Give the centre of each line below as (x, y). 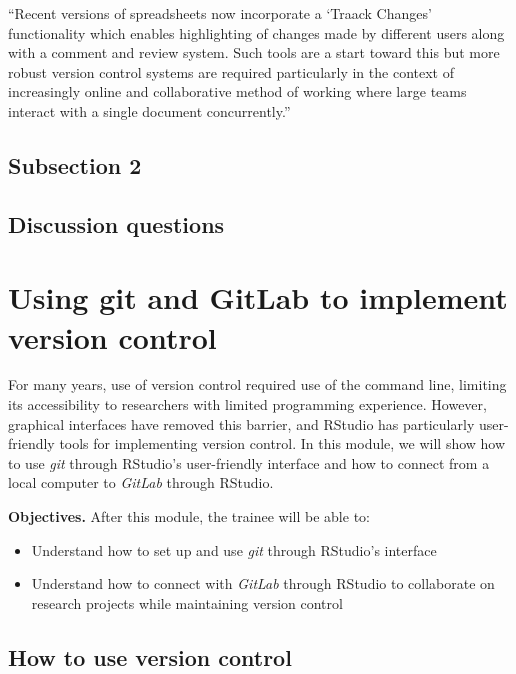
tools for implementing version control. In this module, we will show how (282, 443)
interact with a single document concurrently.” (149, 110)
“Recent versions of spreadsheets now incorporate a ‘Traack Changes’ (220, 13)
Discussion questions (116, 223)
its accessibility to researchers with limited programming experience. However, (247, 404)
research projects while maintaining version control (187, 602)
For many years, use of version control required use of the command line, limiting (257, 384)
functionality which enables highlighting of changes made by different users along (256, 32)
